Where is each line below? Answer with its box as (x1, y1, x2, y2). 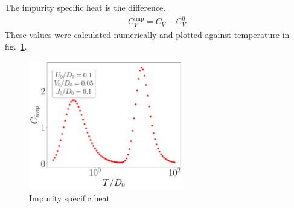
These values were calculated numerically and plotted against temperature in (5, 28, 290, 41)
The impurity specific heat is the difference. (5, 1, 166, 13)
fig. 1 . (5, 40, 27, 53)
